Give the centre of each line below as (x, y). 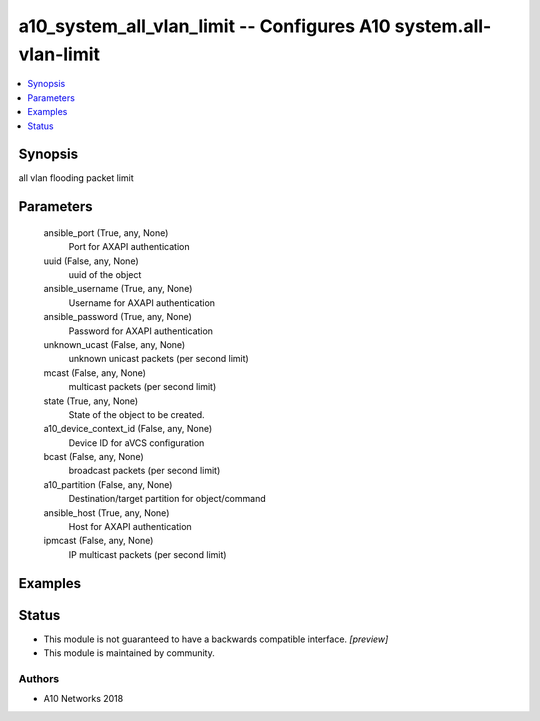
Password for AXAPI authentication (141, 331)
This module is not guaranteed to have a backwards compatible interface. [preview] (216, 639)
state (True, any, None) (91, 401)
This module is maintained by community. (129, 653)
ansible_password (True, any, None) (117, 317)
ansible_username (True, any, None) (118, 289)
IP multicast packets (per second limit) (147, 554)
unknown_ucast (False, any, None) (114, 344)
